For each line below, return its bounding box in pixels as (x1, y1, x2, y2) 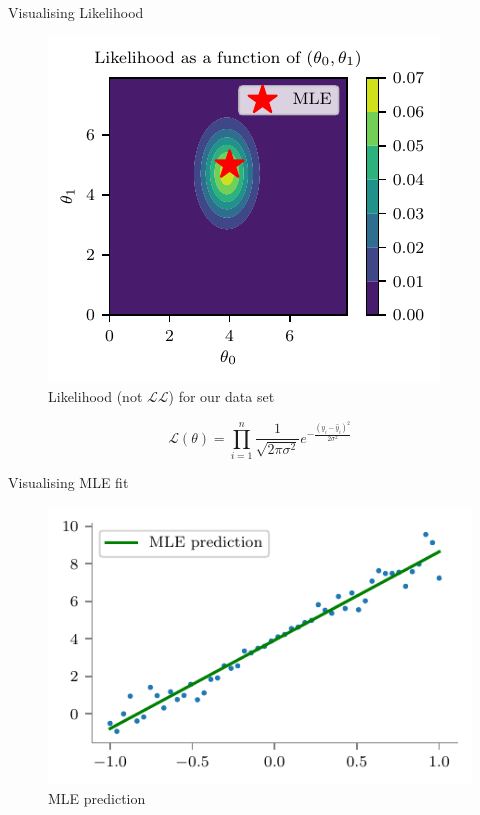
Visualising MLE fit (8, 472, 129, 493)
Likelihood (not (48, 386, 143, 407)
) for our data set (168, 386, 275, 407)
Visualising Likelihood (8, 2, 144, 22)
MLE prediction (48, 787, 146, 808)
